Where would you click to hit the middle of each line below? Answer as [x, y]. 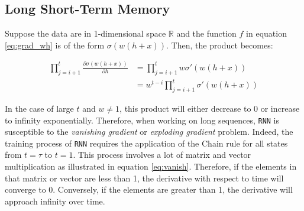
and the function [206, 33]
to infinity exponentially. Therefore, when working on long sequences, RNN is [142, 120]
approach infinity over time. [55, 201]
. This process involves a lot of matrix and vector [162, 155]
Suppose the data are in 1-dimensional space [85, 33]
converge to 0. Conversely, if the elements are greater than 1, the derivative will [149, 189]
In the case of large [39, 108]
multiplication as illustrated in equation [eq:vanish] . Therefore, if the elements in [151, 166]
